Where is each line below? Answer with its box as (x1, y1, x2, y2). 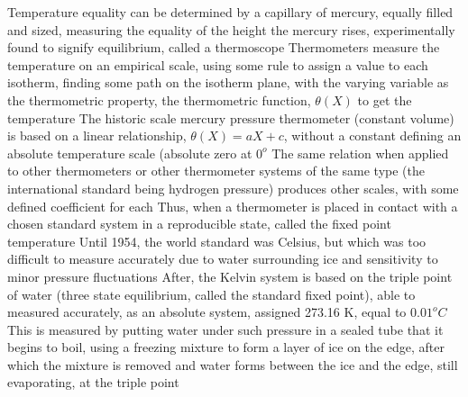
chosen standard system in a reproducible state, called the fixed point (7, 214, 391, 233)
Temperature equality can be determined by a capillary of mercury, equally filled (7, 3, 454, 21)
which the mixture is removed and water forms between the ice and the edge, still (7, 355, 458, 374)
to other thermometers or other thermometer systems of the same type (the (7, 161, 425, 180)
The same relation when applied (271, 143, 449, 162)
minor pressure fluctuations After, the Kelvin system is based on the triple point (7, 266, 453, 285)
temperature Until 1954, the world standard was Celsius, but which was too (7, 231, 427, 250)
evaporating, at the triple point (7, 373, 179, 392)
